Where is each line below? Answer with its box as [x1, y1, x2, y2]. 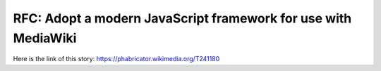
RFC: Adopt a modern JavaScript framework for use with [13, 11, 352, 26]
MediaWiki [13, 30, 77, 46]
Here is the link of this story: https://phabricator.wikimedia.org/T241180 [13, 55, 220, 63]
